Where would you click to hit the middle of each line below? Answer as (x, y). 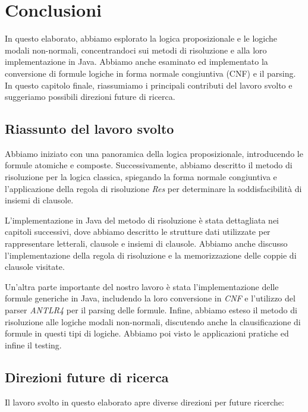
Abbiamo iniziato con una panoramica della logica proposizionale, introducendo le (154, 153)
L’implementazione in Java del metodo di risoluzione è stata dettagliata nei (142, 220)
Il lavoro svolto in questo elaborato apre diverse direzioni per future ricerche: (144, 402)
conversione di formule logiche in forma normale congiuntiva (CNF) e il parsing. (150, 73)
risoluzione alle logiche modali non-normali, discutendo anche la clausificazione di (153, 321)
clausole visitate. (35, 267)
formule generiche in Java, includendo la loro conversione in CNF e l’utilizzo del (150, 298)
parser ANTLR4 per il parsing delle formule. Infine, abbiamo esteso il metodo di (151, 310)
